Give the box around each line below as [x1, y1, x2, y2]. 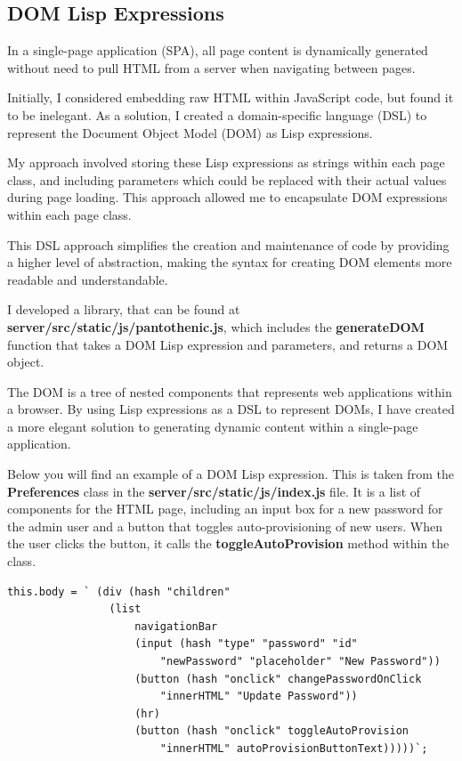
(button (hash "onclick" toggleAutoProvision [134, 725, 409, 738]
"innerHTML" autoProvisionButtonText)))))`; [159, 741, 428, 755]
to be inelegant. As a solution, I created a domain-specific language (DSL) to [7, 105, 427, 124]
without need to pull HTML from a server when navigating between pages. [7, 58, 416, 77]
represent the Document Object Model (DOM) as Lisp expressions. [7, 123, 373, 142]
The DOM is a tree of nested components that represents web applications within [7, 382, 452, 401]
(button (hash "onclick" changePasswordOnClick [134, 672, 422, 685]
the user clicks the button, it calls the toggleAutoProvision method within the [7, 534, 450, 553]
